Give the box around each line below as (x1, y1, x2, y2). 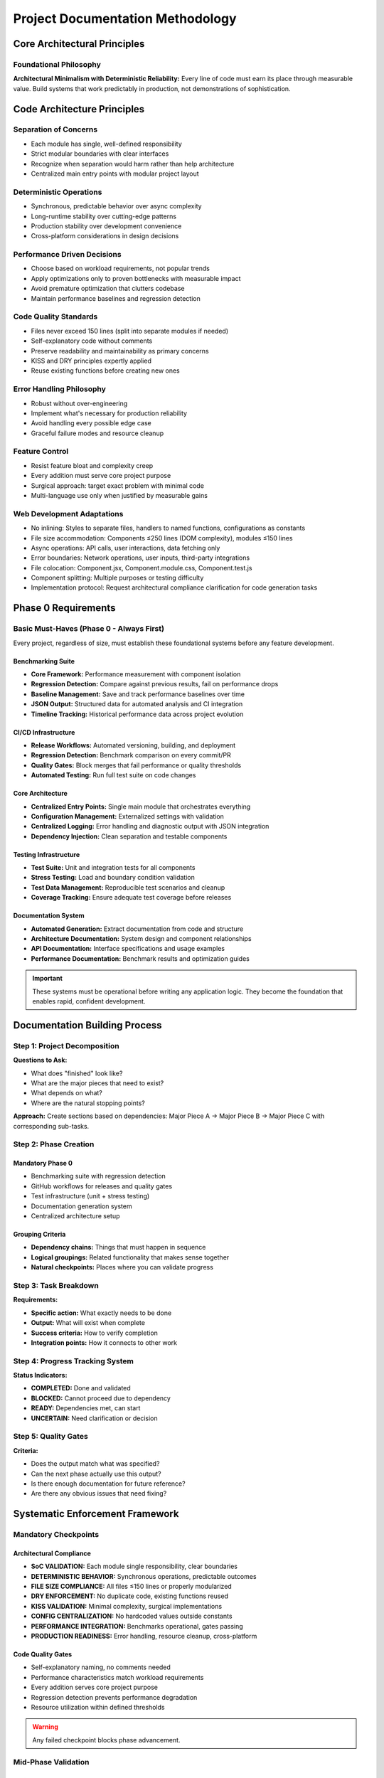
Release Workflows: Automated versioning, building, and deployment (31, 740, 236, 750)
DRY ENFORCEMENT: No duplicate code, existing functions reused (31, 1592, 229, 1600)
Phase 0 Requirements (13, 602, 116, 614)
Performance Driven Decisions (13, 250, 122, 260)
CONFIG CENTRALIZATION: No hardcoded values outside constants (31, 1612, 233, 1621)
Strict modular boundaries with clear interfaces (31, 149, 169, 158)
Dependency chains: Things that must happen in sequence (31, 1243, 206, 1252)
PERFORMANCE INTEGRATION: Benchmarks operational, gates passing (31, 1622, 243, 1630)
